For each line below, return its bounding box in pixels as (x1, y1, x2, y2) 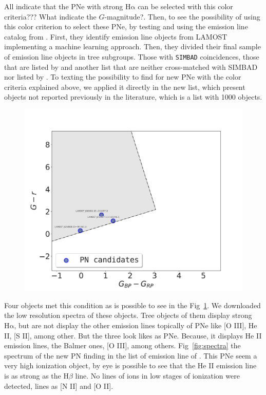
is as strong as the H (4, 370, 69, 381)
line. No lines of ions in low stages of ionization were (75, 370, 240, 381)
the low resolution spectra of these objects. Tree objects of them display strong (4, 310, 252, 321)
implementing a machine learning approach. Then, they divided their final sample (4, 41, 261, 52)
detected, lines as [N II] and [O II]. (4, 380, 113, 391)
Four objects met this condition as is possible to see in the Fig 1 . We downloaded (4, 299, 261, 310)
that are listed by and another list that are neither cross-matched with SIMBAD (4, 61, 258, 72)
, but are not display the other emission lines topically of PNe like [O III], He (14, 319, 257, 330)
